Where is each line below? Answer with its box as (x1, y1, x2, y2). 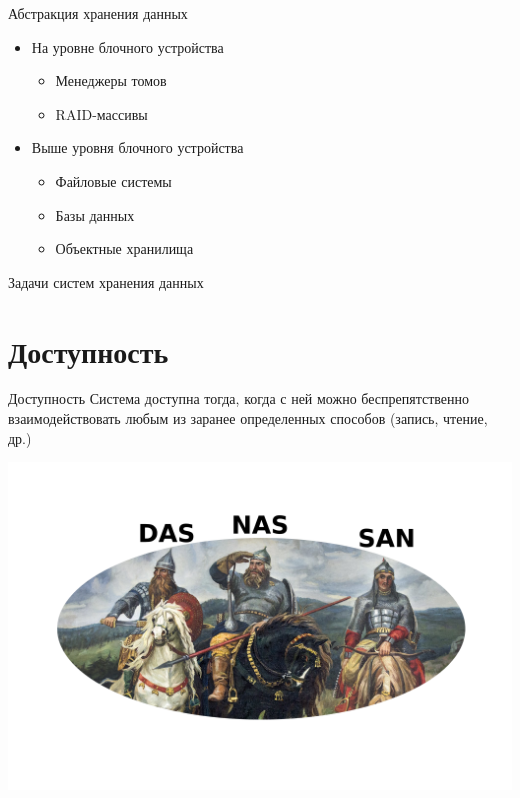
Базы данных (55, 204, 135, 225)
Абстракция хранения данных (8, 3, 188, 23)
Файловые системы (55, 170, 172, 191)
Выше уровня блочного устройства (31, 137, 244, 158)
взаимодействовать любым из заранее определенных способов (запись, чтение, (8, 408, 488, 429)
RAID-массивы (55, 103, 148, 124)
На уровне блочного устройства (31, 36, 224, 57)
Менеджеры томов (55, 70, 167, 91)
